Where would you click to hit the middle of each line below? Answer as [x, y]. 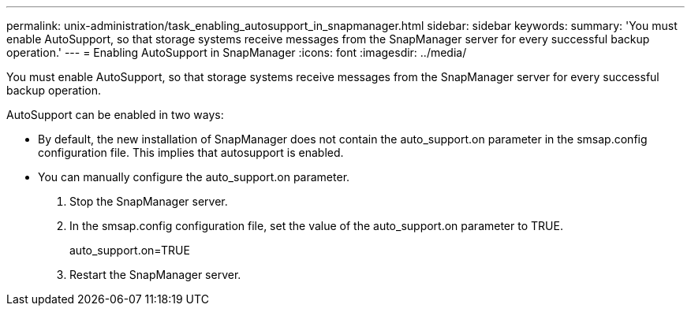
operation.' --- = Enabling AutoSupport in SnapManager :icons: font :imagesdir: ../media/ [237, 52]
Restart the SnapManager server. [155, 275]
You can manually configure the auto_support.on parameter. [194, 177]
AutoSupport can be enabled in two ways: [115, 115]
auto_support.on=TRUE [130, 250]
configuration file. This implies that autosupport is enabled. [191, 152]
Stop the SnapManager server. [149, 201]
